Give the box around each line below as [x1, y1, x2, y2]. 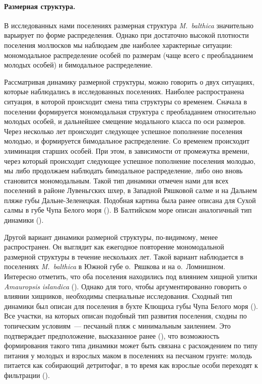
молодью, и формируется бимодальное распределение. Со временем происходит [4, 136, 250, 146]
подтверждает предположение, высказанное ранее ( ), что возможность [4, 330, 220, 341]
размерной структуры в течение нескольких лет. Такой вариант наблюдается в [4, 251, 244, 262]
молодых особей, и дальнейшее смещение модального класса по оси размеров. [4, 116, 246, 126]
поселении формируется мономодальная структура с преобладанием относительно [4, 106, 256, 116]
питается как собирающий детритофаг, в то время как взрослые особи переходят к [4, 360, 258, 370]
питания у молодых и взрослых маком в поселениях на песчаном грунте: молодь [4, 350, 252, 360]
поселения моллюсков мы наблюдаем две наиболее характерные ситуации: [4, 39, 233, 50]
